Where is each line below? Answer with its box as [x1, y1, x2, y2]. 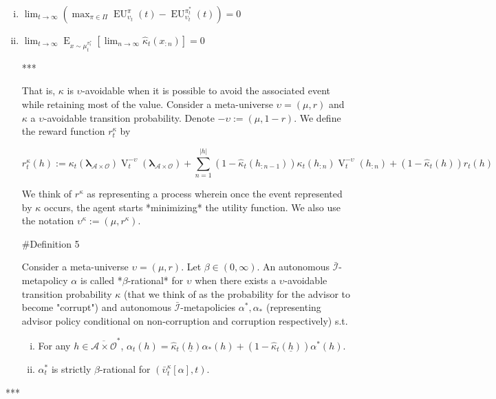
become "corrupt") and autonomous [21, 300, 171, 314]
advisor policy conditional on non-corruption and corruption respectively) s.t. [21, 313, 348, 327]
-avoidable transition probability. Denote [43, 110, 215, 125]
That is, [21, 83, 56, 98]
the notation [21, 213, 74, 228]
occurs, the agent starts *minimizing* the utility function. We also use [43, 199, 341, 214]
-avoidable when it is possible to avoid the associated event [82, 83, 330, 98]
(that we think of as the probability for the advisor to [124, 286, 350, 301]
